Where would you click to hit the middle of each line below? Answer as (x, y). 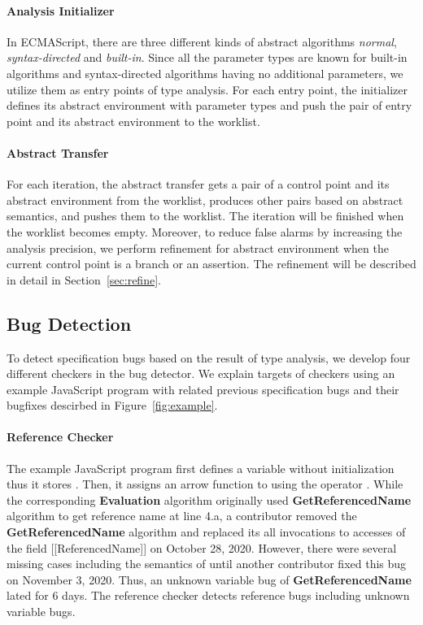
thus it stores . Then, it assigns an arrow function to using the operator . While (205, 484)
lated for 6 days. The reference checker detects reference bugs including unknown (208, 595)
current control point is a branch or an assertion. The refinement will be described (211, 264)
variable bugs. (41, 612)
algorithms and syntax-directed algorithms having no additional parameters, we (205, 73)
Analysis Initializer (61, 10)
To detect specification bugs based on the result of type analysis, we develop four (209, 357)
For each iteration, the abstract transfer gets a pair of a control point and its (198, 184)
